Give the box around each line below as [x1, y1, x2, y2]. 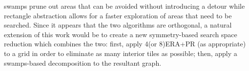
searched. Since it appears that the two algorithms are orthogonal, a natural [4, 20, 232, 30]
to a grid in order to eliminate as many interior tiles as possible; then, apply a [4, 48, 237, 58]
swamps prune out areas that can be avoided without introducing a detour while [4, 1, 245, 11]
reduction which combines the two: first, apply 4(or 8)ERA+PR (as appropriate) [4, 39, 246, 49]
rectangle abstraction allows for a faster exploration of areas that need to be [4, 10, 232, 20]
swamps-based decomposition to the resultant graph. [4, 57, 162, 68]
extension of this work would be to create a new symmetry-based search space [4, 29, 237, 39]
